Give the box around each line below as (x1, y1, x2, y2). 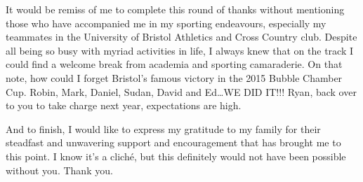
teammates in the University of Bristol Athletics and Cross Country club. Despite (6, 29, 357, 44)
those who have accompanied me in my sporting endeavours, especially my (6, 15, 326, 30)
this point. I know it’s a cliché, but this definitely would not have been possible (6, 148, 346, 163)
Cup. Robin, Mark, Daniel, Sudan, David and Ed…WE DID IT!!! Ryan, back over (6, 84, 357, 99)
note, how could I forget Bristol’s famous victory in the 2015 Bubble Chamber (6, 70, 343, 85)
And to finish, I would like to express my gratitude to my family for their (6, 121, 321, 136)
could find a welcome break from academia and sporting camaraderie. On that (6, 57, 343, 71)
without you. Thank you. (6, 162, 113, 177)
